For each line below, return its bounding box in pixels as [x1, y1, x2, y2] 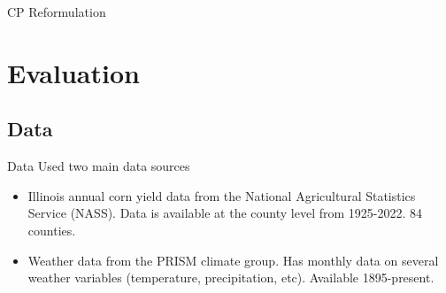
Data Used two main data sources [7, 157, 190, 175]
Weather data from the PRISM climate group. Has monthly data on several [27, 251, 439, 269]
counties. [27, 220, 76, 239]
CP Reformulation [7, 3, 106, 20]
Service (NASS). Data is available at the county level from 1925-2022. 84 [27, 204, 423, 222]
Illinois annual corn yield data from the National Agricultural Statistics [27, 186, 416, 204]
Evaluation [7, 54, 140, 90]
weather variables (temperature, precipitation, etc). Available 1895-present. [27, 268, 434, 287]
